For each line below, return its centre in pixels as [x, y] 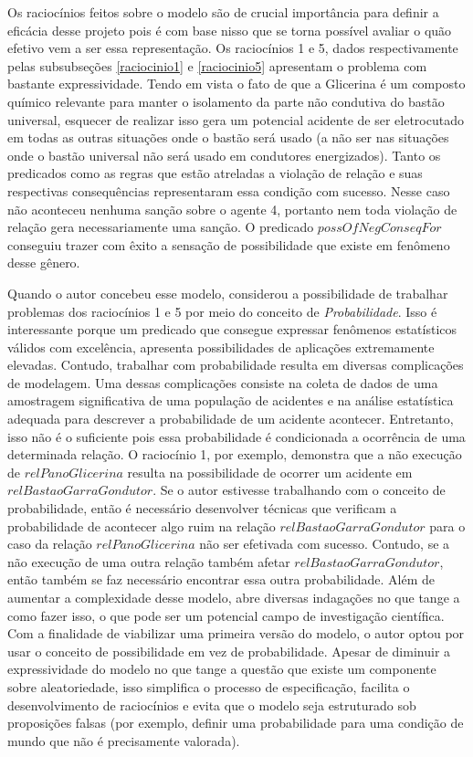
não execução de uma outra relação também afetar [149, 561]
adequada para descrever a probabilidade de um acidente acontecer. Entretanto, [231, 419]
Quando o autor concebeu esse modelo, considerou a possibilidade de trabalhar [228, 293]
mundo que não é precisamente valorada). [124, 740]
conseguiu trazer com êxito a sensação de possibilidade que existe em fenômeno [229, 244]
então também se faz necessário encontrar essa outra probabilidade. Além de [221, 579]
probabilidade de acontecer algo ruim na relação [142, 526]
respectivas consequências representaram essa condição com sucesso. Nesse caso [229, 190]
